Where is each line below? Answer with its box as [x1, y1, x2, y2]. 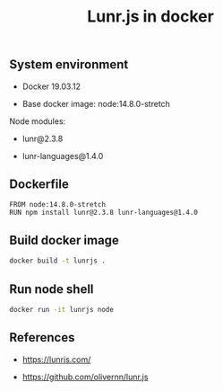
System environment [9, 57, 129, 73]
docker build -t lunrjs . [9, 256, 106, 266]
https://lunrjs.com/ [21, 353, 91, 365]
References [9, 330, 75, 345]
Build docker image [9, 232, 119, 248]
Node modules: [9, 115, 66, 127]
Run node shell [9, 281, 94, 297]
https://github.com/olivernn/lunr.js [21, 371, 149, 382]
